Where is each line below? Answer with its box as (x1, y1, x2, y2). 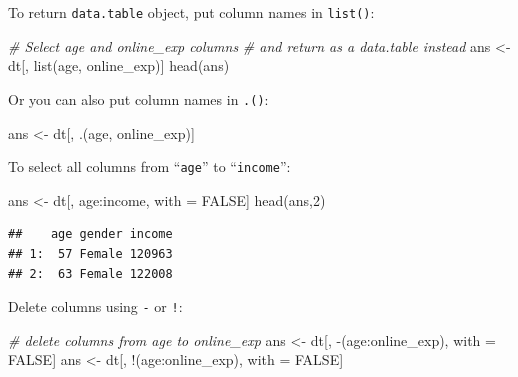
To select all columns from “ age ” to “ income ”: (8, 156, 291, 177)
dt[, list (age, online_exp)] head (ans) (8, 55, 230, 76)
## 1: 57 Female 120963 (8, 246, 173, 261)
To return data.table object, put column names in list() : (8, 2, 375, 22)
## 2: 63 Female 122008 (8, 266, 173, 281)
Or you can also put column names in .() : (8, 88, 269, 109)
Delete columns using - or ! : (8, 296, 183, 317)
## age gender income (8, 227, 173, 242)
